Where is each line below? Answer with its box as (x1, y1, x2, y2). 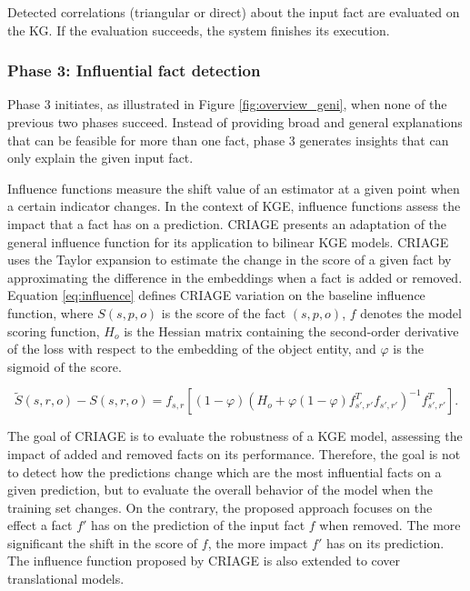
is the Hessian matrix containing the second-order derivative (124, 321, 459, 340)
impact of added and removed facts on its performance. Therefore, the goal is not (7, 444, 461, 463)
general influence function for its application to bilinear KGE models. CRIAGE (7, 232, 449, 251)
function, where (7, 303, 94, 322)
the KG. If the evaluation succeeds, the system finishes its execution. (7, 20, 390, 39)
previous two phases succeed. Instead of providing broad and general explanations (7, 113, 463, 131)
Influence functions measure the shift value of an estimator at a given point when (7, 178, 460, 197)
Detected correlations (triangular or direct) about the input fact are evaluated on (7, 3, 460, 21)
